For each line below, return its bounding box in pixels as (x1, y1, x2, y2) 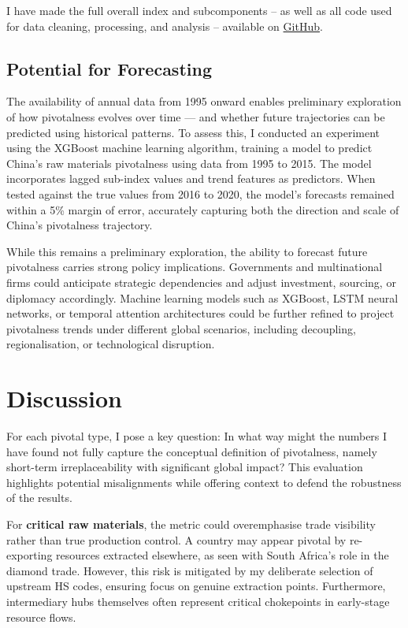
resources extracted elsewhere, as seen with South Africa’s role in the (56, 547, 389, 563)
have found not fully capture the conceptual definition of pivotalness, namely (6, 443, 377, 459)
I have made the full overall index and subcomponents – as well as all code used (6, 2, 392, 18)
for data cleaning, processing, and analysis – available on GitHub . (6, 17, 323, 34)
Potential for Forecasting (6, 56, 212, 80)
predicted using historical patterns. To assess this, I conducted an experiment (6, 124, 380, 140)
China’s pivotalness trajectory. (6, 217, 153, 233)
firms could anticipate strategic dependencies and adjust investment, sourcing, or (6, 273, 396, 290)
